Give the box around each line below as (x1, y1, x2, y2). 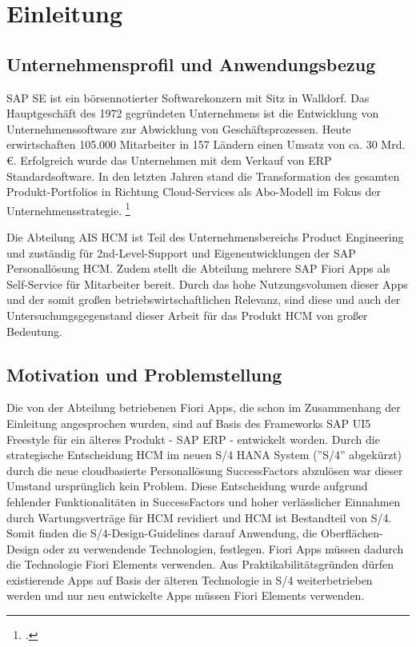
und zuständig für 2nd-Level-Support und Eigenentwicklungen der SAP (6, 244, 356, 261)
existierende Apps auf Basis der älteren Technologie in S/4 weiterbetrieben (6, 571, 373, 588)
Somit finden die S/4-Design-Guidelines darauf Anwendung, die (6, 525, 318, 541)
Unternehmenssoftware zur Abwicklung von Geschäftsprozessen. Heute (6, 120, 351, 137)
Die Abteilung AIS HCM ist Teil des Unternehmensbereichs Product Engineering (6, 228, 404, 245)
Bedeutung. (6, 322, 62, 339)
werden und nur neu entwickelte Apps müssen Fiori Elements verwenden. (6, 587, 365, 604)
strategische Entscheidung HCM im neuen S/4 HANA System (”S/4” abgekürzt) (6, 446, 402, 463)
